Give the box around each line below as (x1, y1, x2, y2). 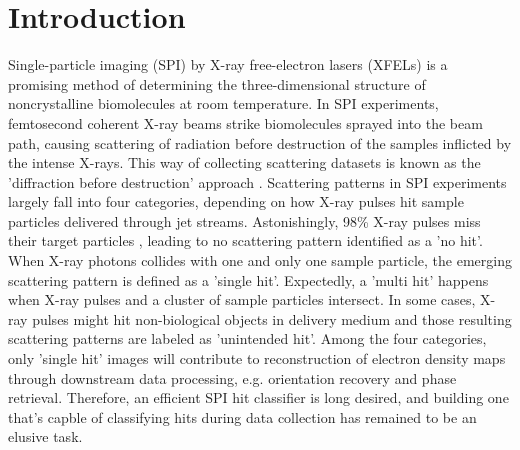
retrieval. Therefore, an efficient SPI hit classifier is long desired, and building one (8, 387, 509, 408)
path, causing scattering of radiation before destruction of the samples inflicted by (8, 132, 512, 153)
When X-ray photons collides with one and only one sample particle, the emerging (8, 250, 512, 271)
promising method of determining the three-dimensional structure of (8, 73, 426, 94)
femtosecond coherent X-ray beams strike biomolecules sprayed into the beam (8, 112, 483, 133)
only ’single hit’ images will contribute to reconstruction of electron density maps (8, 348, 506, 369)
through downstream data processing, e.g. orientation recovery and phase (8, 367, 457, 388)
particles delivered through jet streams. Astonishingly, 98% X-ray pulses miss (8, 210, 481, 231)
